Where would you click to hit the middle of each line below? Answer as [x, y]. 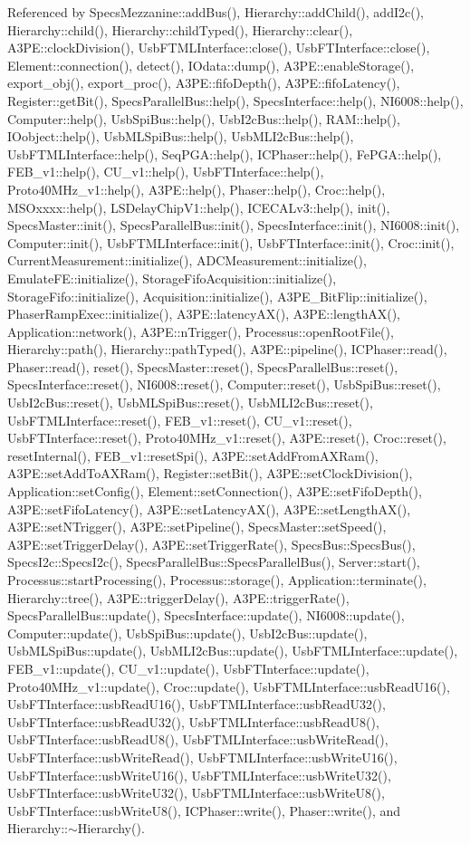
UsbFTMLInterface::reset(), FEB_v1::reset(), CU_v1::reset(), [180, 420]
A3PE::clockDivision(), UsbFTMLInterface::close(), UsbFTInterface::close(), [219, 48]
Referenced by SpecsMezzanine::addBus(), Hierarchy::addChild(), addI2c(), [216, 12]
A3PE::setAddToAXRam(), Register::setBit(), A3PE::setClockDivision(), [210, 473]
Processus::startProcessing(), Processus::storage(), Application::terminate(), [217, 580]
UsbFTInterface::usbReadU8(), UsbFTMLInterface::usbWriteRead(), [198, 739]
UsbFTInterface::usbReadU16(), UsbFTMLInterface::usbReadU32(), [197, 704]
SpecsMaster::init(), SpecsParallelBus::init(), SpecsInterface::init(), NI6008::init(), [234, 225]
